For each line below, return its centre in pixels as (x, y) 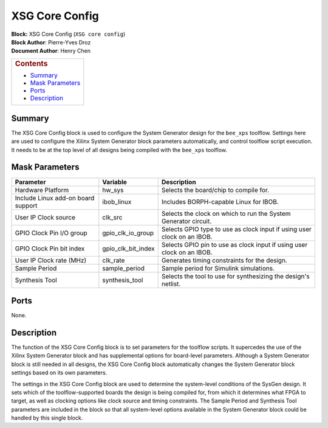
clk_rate (114, 260)
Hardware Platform (42, 190)
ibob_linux (117, 202)
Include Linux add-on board (55, 198)
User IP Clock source (45, 217)
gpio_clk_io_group (128, 233)
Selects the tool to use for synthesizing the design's (235, 276)
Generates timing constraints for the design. (224, 260)
